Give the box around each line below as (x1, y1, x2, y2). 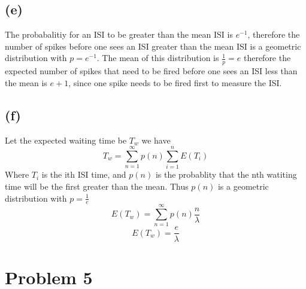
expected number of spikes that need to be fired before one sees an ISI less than (5, 65, 298, 77)
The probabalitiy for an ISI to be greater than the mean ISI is (5, 28, 233, 41)
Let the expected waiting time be (5, 133, 127, 146)
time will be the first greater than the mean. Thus (5, 180, 189, 192)
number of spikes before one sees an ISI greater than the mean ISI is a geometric (5, 39, 301, 52)
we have (141, 133, 171, 146)
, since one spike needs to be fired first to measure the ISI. (68, 76, 282, 89)
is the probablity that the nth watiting (155, 168, 297, 181)
